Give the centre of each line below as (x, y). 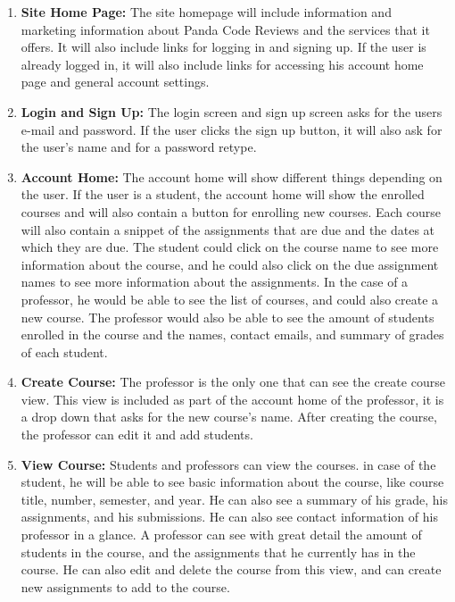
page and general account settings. (115, 82)
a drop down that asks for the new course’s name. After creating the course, (229, 417)
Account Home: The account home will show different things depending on (232, 176)
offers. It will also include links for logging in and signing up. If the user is (223, 47)
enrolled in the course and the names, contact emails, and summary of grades (232, 334)
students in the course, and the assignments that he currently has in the (218, 552)
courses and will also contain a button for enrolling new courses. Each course (231, 211)
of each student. (64, 351)
